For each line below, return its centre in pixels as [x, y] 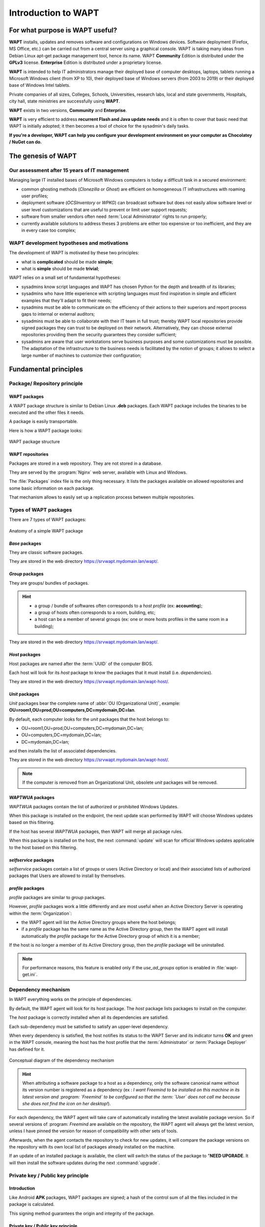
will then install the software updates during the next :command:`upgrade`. [84, 1163]
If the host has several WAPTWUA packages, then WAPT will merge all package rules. [96, 831]
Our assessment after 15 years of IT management [69, 170]
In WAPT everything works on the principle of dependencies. [71, 999]
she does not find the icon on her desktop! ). [67, 1104]
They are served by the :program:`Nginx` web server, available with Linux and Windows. [98, 472]
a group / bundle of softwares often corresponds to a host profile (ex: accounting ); [119, 606]
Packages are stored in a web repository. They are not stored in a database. [86, 463]
